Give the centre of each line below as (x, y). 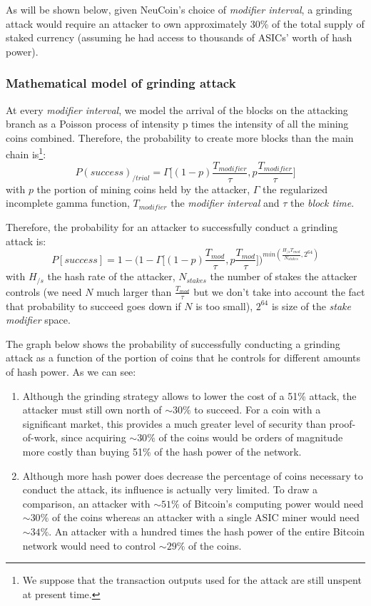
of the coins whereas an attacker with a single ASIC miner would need (205, 517)
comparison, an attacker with (86, 503)
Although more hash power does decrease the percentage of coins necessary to (193, 475)
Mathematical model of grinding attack (121, 83)
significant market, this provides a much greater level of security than (174, 423)
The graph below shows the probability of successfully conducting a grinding (173, 343)
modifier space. (38, 320)
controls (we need (44, 291)
